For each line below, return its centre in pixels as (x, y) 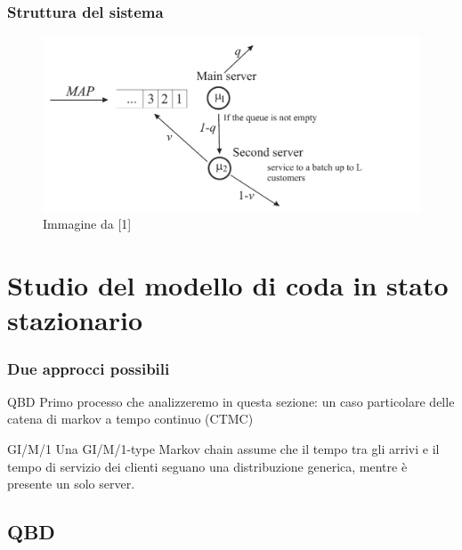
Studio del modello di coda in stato (228, 285)
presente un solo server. (71, 484)
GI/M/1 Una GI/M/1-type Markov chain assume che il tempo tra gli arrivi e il (223, 449)
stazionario (75, 320)
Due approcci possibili (89, 368)
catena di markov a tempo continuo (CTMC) (130, 419)
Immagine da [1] (87, 224)
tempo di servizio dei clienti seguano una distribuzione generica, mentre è (207, 466)
